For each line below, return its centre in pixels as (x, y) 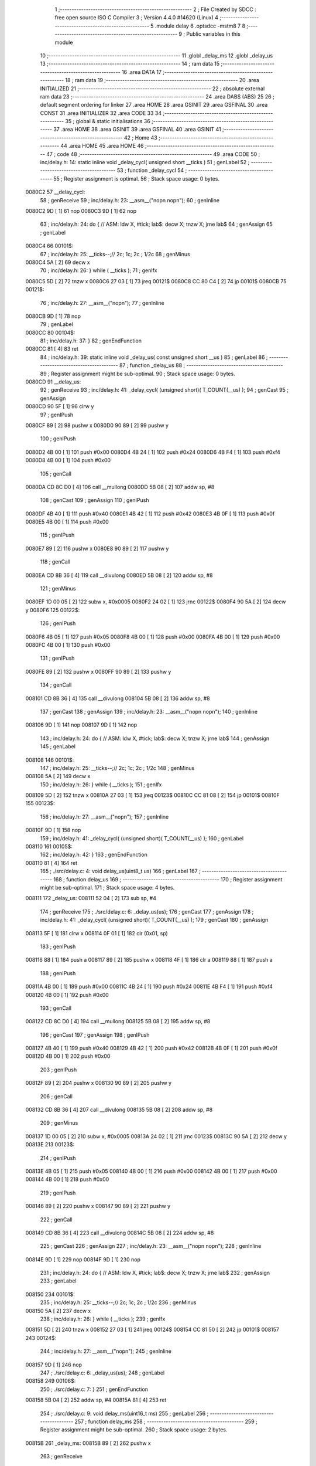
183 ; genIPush (58, 946)
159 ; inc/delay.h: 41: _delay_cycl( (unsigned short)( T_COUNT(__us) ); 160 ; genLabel (142, 838)
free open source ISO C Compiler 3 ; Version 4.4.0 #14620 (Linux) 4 (137, 18)
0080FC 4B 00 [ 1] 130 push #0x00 (68, 645)
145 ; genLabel (58, 746)
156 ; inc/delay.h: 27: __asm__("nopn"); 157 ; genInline (104, 817)
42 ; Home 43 (140, 137)
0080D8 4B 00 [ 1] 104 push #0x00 (68, 460)
